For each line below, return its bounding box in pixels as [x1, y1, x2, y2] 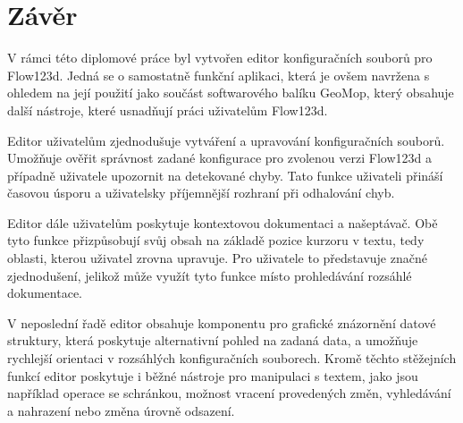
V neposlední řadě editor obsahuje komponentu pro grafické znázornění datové [7, 313, 436, 332]
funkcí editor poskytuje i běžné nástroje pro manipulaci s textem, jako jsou [7, 366, 418, 385]
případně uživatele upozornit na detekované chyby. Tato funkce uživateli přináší [7, 165, 443, 184]
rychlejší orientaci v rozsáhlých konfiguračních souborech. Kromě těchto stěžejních [7, 349, 457, 368]
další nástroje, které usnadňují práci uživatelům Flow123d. [7, 100, 328, 119]
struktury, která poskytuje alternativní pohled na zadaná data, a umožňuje [7, 331, 418, 350]
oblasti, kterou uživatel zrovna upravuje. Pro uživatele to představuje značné [7, 249, 427, 267]
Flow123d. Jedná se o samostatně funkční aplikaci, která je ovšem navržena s [7, 65, 430, 84]
